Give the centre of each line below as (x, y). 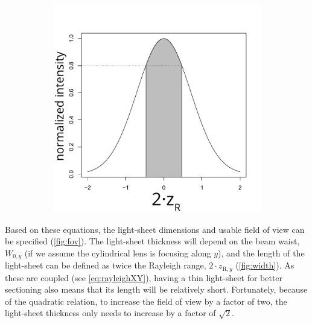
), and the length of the (261, 253)
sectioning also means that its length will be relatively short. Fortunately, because (156, 289)
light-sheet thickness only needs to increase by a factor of (110, 313)
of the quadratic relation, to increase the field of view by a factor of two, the (146, 301)
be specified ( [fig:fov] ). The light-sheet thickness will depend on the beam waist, (152, 241)
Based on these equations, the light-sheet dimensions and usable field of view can (155, 229)
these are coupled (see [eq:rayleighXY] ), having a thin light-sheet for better (144, 277)
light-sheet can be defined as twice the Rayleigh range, (106, 265)
